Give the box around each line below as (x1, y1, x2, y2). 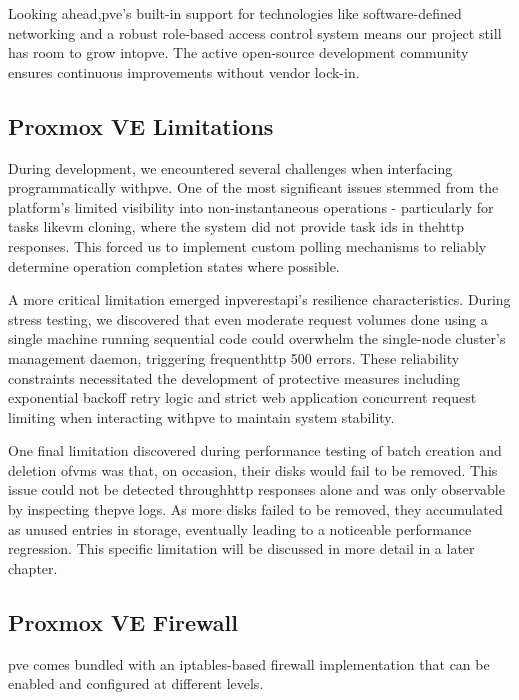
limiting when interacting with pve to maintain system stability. (8, 406, 395, 427)
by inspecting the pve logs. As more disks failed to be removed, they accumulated (8, 499, 503, 520)
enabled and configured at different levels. (8, 673, 264, 694)
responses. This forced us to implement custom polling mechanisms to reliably (8, 235, 487, 256)
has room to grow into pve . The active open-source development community (8, 42, 469, 63)
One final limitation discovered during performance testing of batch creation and (8, 440, 502, 461)
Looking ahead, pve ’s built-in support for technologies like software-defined (8, 3, 462, 23)
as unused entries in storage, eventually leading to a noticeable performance (8, 518, 472, 539)
